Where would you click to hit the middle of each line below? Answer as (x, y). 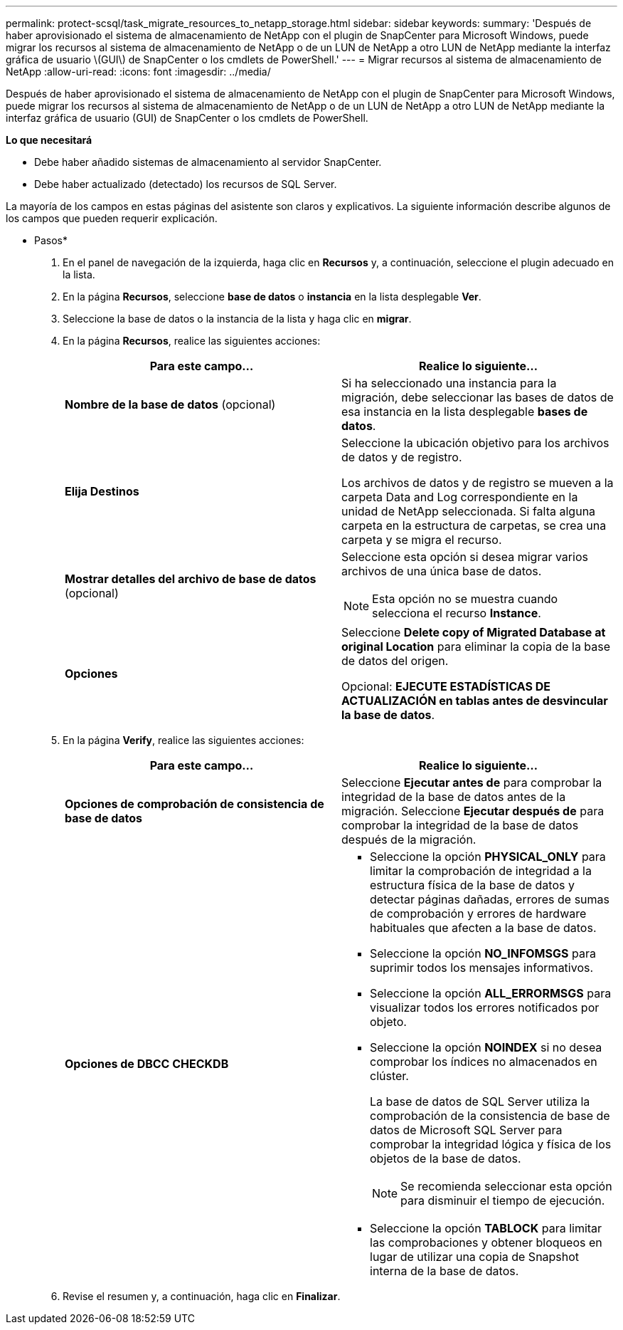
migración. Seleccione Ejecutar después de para (473, 811)
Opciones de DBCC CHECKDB (147, 1064)
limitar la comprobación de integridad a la (481, 871)
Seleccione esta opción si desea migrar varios (465, 557)
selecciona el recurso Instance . (457, 613)
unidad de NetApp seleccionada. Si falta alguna (469, 511)
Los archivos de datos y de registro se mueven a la (478, 483)
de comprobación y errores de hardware (478, 913)
